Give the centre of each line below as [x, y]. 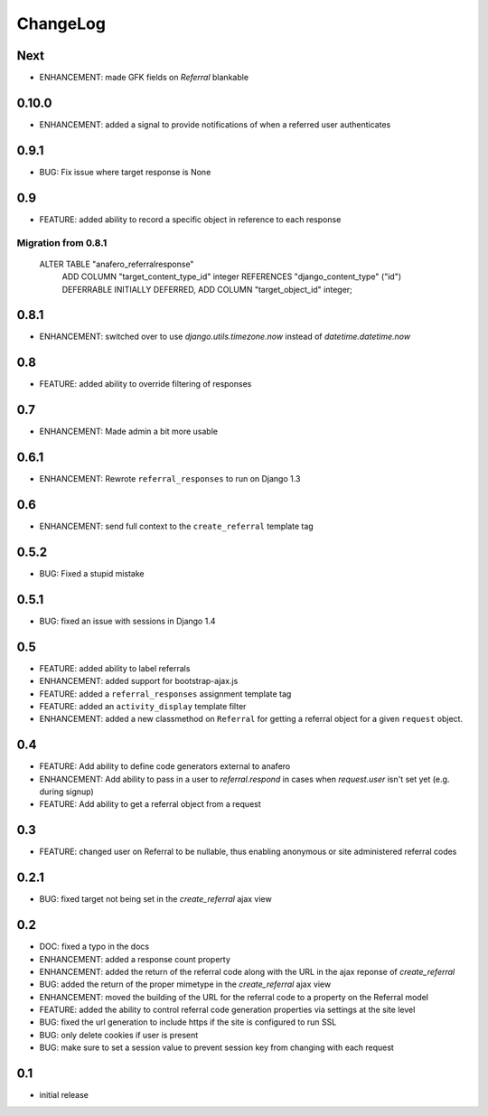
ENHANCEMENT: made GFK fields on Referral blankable [144, 78]
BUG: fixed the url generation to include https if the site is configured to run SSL [188, 1022]
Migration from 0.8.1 [62, 242]
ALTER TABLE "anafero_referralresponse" [117, 264]
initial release [64, 1095]
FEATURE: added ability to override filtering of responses [145, 384]
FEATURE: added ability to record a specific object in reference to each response [190, 219]
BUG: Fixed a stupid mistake [92, 573]
